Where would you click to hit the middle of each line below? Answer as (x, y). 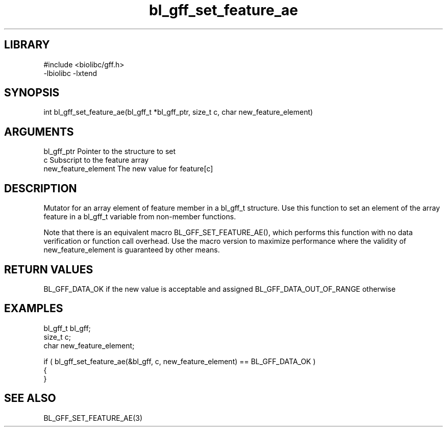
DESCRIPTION (41, 188)
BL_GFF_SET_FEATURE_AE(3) (93, 418)
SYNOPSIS (32, 93)
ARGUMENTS (39, 132)
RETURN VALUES (49, 269)
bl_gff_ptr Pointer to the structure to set (110, 151)
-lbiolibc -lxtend (70, 73)
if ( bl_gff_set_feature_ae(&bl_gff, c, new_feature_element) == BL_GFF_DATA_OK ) (180, 361)
